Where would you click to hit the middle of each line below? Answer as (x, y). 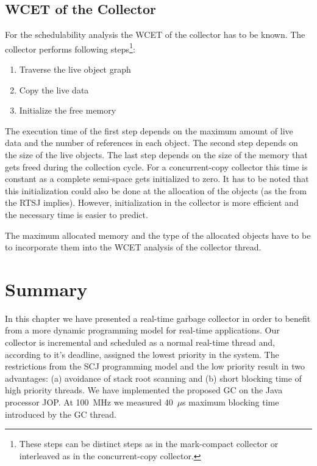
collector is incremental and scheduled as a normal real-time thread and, (140, 342)
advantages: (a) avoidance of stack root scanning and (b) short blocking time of (153, 378)
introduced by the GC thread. (61, 414)
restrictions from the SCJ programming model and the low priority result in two (155, 366)
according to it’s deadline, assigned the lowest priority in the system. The (142, 354)
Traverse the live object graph (75, 69)
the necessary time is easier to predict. (77, 214)
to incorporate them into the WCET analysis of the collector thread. (133, 247)
